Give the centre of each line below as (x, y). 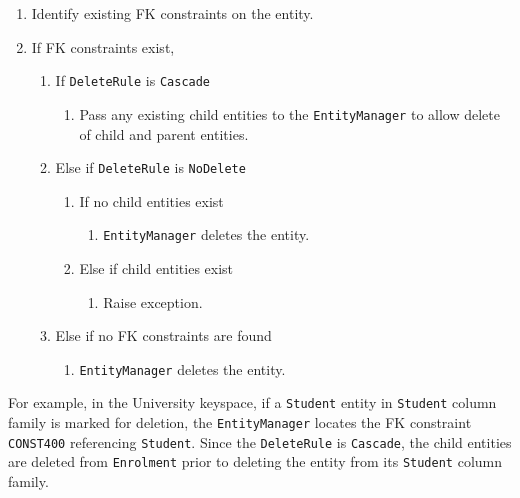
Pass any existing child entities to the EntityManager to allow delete (289, 113)
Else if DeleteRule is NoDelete (150, 167)
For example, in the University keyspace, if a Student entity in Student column (252, 402)
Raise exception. (153, 301)
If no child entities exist (151, 200)
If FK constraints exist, (103, 46)
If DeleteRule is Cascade (133, 80)
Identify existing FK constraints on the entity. (172, 13)
